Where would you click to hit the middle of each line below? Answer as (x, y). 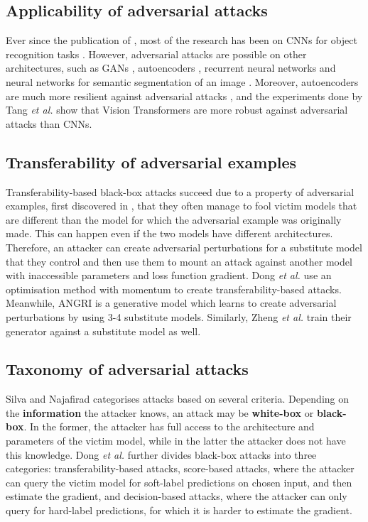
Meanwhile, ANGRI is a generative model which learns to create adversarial (171, 303)
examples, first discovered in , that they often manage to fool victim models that (182, 206)
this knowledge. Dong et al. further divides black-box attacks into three (161, 454)
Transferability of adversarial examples (151, 162)
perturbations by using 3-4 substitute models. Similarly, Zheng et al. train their (179, 316)
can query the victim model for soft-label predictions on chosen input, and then (179, 482)
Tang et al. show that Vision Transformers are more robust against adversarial (177, 110)
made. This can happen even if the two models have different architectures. (169, 233)
